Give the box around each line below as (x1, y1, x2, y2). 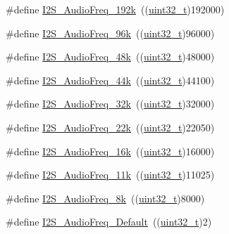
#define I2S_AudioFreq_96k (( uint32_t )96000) (6, 25, 215, 40)
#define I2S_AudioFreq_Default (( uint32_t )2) (6, 214, 212, 229)
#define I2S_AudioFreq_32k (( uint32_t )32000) (6, 96, 215, 111)
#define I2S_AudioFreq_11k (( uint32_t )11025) (6, 167, 215, 182)
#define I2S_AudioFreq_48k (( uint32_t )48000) (6, 49, 215, 64)
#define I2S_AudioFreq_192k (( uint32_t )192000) (6, 2, 225, 16)
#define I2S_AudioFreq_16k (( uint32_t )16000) (6, 143, 215, 158)
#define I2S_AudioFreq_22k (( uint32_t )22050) (6, 119, 215, 134)
